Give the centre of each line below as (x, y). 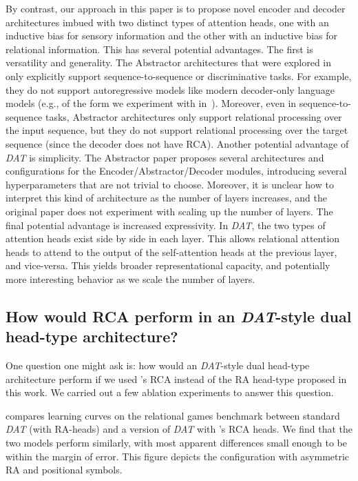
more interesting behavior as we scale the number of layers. (130, 278)
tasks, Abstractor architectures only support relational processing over (194, 116)
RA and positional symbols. (64, 470)
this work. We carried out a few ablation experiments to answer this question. (170, 392)
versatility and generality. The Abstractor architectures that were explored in (169, 62)
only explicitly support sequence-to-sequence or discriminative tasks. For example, (179, 76)
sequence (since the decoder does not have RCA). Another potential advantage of (177, 143)
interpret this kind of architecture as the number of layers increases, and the (166, 198)
